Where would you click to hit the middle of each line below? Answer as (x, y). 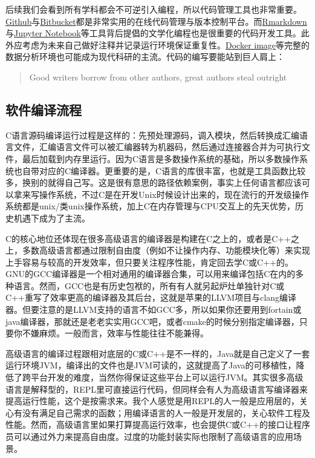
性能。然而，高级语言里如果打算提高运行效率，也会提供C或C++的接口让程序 (158, 424)
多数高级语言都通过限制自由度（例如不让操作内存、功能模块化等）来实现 (166, 250)
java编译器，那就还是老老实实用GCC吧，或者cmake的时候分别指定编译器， (152, 321)
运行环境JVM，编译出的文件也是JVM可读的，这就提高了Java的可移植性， (151, 365)
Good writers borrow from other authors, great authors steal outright (158, 77)
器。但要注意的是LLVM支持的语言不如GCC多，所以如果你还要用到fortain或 (154, 309)
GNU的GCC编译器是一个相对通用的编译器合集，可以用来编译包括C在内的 (151, 274)
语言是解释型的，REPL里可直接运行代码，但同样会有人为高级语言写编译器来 (157, 389)
